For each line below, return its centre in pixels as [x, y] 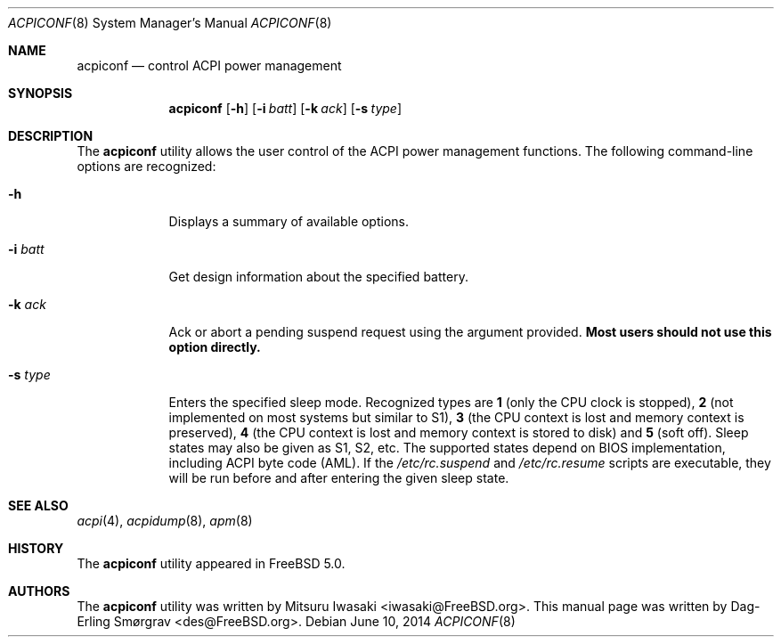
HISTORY [36, 548]
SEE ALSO [38, 505]
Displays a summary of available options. [289, 221]
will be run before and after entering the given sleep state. [339, 478]
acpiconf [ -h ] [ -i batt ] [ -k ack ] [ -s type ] [285, 108]
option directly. [215, 347]
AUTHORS [39, 591]
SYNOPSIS [41, 93]
